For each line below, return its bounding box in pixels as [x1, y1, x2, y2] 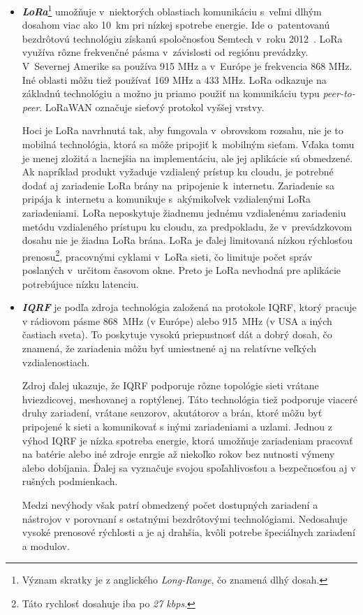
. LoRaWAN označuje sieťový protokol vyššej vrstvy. [39, 99, 265, 114]
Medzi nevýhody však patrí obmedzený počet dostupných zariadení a [22, 497, 318, 512]
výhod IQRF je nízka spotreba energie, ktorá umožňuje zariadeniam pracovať [22, 433, 353, 447]
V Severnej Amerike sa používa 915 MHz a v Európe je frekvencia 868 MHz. [22, 59, 353, 73]
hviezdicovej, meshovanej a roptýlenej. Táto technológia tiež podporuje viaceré [22, 391, 357, 406]
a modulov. [22, 538, 70, 553]
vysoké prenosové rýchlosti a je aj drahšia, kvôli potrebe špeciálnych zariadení [22, 525, 355, 540]
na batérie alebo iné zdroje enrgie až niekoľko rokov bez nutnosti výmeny [22, 447, 335, 461]
